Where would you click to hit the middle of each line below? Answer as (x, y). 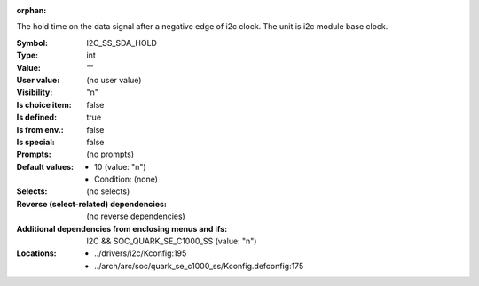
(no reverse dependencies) (136, 216)
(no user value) (114, 80)
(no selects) (108, 191)
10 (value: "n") (120, 166)
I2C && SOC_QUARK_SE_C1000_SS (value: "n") (172, 241)
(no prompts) (110, 154)
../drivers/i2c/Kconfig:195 (141, 253)
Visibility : (35, 92)
